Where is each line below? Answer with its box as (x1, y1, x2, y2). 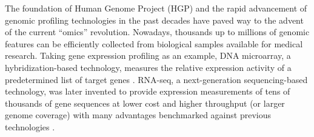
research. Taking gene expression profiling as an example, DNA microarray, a (5, 49, 291, 62)
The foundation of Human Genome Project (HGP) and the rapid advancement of (5, 2, 307, 14)
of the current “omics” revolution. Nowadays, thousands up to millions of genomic (5, 25, 310, 38)
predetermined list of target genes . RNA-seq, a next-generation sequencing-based (5, 73, 308, 85)
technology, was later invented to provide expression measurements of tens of (5, 85, 290, 98)
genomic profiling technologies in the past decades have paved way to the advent (5, 13, 304, 26)
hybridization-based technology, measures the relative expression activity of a (5, 61, 292, 73)
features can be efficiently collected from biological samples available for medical (5, 37, 303, 50)
